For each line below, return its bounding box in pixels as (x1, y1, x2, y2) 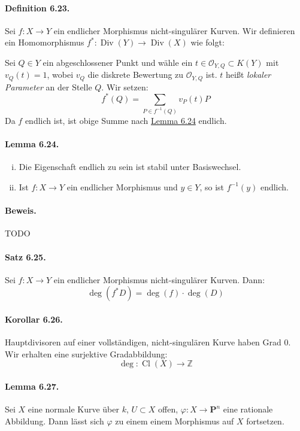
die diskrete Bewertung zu (87, 68, 184, 81)
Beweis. (5, 204, 37, 217)
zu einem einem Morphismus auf (115, 414, 234, 427)
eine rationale (223, 403, 273, 415)
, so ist (199, 180, 225, 193)
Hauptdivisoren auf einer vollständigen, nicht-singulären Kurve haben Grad (5, 336, 281, 348)
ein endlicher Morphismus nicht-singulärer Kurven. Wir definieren (53, 24, 295, 37)
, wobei (47, 68, 74, 81)
